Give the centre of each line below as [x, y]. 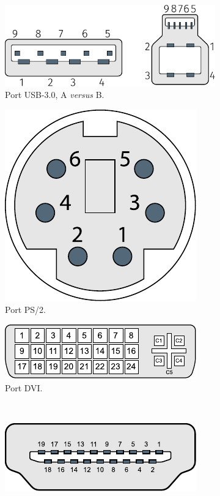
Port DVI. [24, 387]
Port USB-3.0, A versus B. [55, 95]
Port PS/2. [25, 310]
